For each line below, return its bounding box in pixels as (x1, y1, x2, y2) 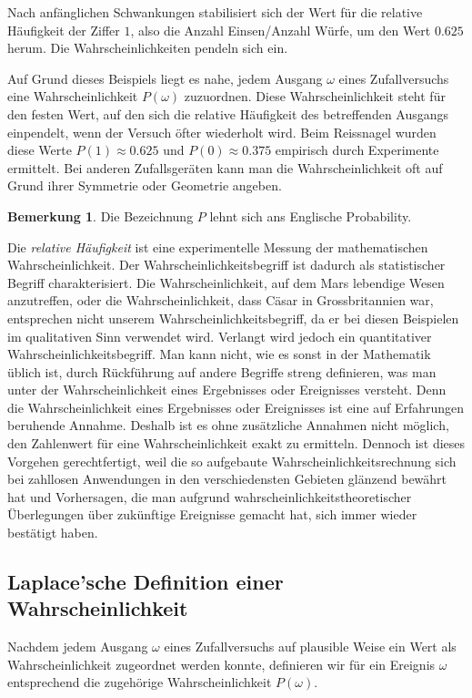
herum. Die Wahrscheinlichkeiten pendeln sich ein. (7, 38, 288, 57)
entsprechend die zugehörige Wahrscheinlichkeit (7, 672, 272, 692)
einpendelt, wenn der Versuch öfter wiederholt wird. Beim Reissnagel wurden (7, 122, 437, 141)
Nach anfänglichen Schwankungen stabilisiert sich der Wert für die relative (7, 3, 423, 21)
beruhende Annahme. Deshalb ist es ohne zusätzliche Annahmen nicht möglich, (7, 416, 449, 435)
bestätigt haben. (7, 523, 98, 542)
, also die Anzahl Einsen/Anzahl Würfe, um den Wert (130, 20, 431, 39)
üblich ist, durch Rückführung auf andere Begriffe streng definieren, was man (7, 362, 437, 381)
